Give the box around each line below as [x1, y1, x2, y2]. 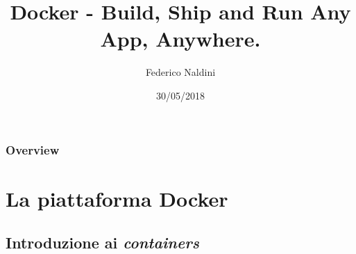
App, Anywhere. [100, 24, 261, 53]
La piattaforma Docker [6, 184, 228, 212]
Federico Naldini [145, 65, 216, 79]
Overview [6, 141, 60, 158]
